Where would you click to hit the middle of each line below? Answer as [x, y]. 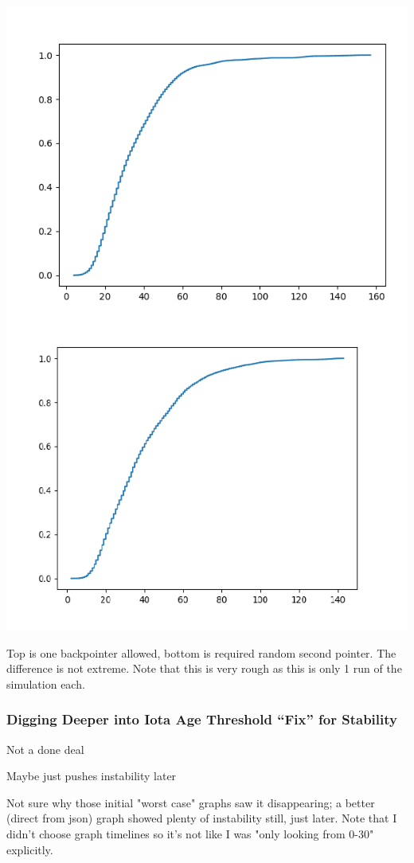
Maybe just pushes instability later [92, 776]
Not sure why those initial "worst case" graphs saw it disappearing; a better [191, 802]
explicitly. [30, 849]
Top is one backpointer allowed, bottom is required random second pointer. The [201, 652]
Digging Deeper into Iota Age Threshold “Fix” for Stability [202, 719]
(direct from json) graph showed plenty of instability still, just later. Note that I [202, 818]
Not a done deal [45, 749]
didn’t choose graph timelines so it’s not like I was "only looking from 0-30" [190, 834]
